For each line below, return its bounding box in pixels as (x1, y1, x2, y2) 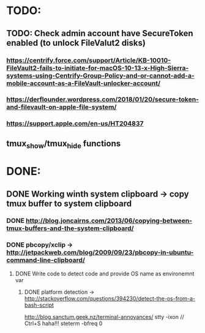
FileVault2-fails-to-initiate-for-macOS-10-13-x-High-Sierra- (6, 64, 189, 72)
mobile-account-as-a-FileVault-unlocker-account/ (6, 79, 161, 88)
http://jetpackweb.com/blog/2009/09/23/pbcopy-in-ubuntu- (6, 249, 194, 257)
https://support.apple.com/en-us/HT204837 (6, 119, 144, 128)
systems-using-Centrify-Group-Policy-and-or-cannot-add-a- (6, 71, 195, 80)
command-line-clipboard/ (6, 256, 86, 264)
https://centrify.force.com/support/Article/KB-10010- (6, 56, 171, 64)
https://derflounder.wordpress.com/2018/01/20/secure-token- (6, 95, 199, 104)
